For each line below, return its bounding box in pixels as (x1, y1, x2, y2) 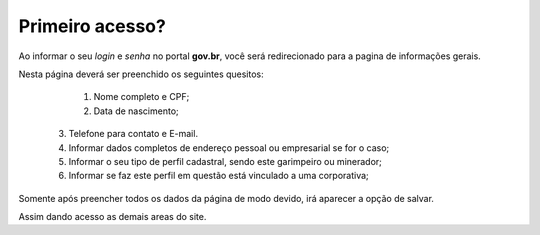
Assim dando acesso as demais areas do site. (18, 211, 207, 223)
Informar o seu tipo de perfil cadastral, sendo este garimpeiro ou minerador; (68, 155, 382, 167)
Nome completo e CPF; (93, 91, 190, 103)
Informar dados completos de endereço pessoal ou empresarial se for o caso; (68, 141, 390, 154)
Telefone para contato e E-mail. (68, 128, 199, 140)
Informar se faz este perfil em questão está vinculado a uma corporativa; (68, 170, 369, 182)
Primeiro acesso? (18, 15, 167, 37)
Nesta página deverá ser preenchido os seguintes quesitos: (18, 68, 264, 80)
